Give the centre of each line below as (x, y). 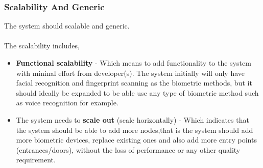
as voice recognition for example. (67, 103)
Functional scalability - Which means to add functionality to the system (134, 63)
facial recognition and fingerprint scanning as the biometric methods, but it (134, 83)
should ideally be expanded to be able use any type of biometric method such (137, 92)
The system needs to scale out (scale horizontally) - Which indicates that (133, 119)
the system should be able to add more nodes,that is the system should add (135, 130)
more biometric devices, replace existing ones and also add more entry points (136, 140)
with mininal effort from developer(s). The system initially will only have (130, 73)
